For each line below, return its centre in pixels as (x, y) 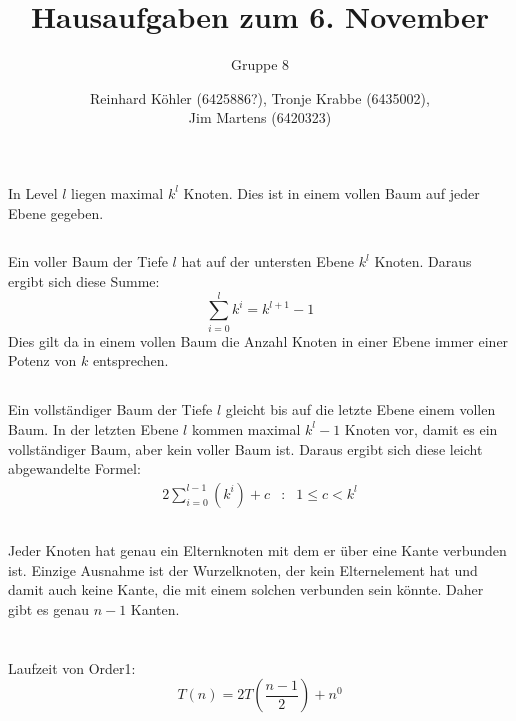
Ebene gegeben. (56, 212)
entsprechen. (130, 360)
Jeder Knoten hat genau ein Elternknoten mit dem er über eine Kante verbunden (257, 550)
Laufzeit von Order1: (72, 667)
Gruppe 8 (260, 64)
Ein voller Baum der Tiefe (88, 261)
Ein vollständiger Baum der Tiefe (110, 409)
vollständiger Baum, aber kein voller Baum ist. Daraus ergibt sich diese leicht (245, 448)
